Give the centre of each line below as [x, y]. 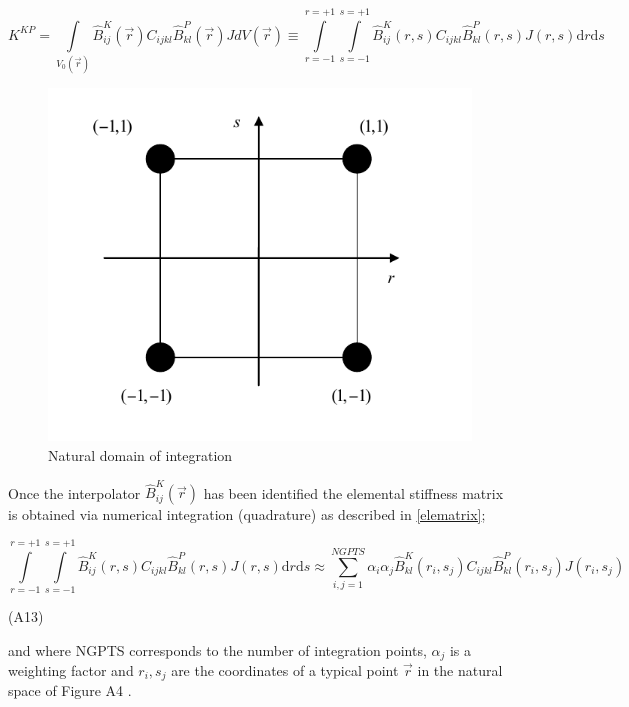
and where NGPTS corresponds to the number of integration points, [217, 649]
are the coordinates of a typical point [285, 670]
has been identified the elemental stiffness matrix [353, 492]
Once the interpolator [74, 492]
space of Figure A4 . [70, 690]
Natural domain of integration [140, 454]
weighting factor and [71, 670]
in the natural [460, 670]
